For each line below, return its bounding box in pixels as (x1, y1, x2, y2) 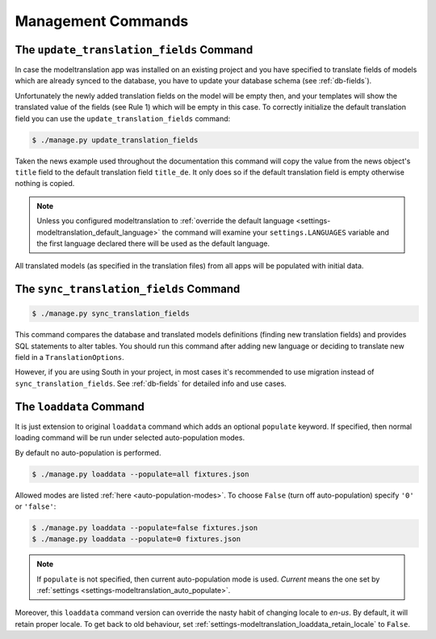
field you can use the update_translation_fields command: (15, 113, 231, 123)
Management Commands (15, 12, 189, 30)
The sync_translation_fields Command (15, 282, 241, 296)
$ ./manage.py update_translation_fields (31, 135, 199, 145)
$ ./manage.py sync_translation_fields (31, 309, 190, 319)
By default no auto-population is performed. (15, 447, 161, 457)
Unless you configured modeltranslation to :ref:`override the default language (36, 216, 295, 226)
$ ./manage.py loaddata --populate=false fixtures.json (31, 523, 258, 532)
